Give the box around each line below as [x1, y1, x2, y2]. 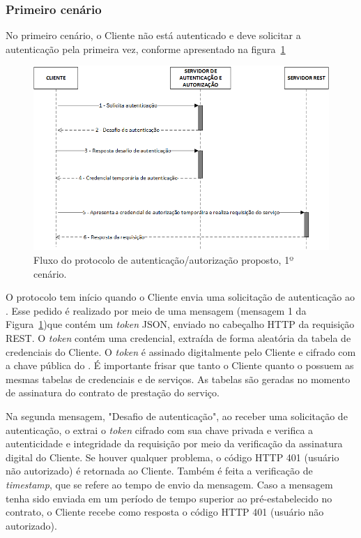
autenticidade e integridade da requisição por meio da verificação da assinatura [6, 436, 343, 451]
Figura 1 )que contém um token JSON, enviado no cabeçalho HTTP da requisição [6, 317, 355, 331]
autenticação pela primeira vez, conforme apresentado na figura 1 [6, 41, 286, 56]
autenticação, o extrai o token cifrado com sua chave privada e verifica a [6, 422, 314, 437]
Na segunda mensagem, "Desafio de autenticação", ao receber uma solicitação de [6, 409, 348, 424]
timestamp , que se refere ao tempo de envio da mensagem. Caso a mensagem [6, 477, 333, 491]
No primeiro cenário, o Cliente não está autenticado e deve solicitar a [6, 28, 301, 43]
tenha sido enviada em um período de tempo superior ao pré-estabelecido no [6, 491, 332, 505]
